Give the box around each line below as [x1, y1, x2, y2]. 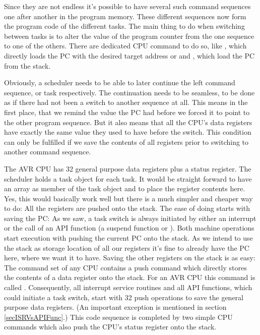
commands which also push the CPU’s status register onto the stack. [4, 321, 217, 332]
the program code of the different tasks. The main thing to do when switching [4, 21, 245, 31]
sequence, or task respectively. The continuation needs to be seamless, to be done [4, 87, 255, 97]
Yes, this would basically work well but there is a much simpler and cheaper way [4, 193, 253, 203]
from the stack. [4, 60, 51, 71]
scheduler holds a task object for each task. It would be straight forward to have [4, 173, 252, 184]
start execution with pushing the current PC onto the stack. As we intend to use [4, 233, 253, 243]
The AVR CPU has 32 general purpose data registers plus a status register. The [4, 163, 251, 174]
